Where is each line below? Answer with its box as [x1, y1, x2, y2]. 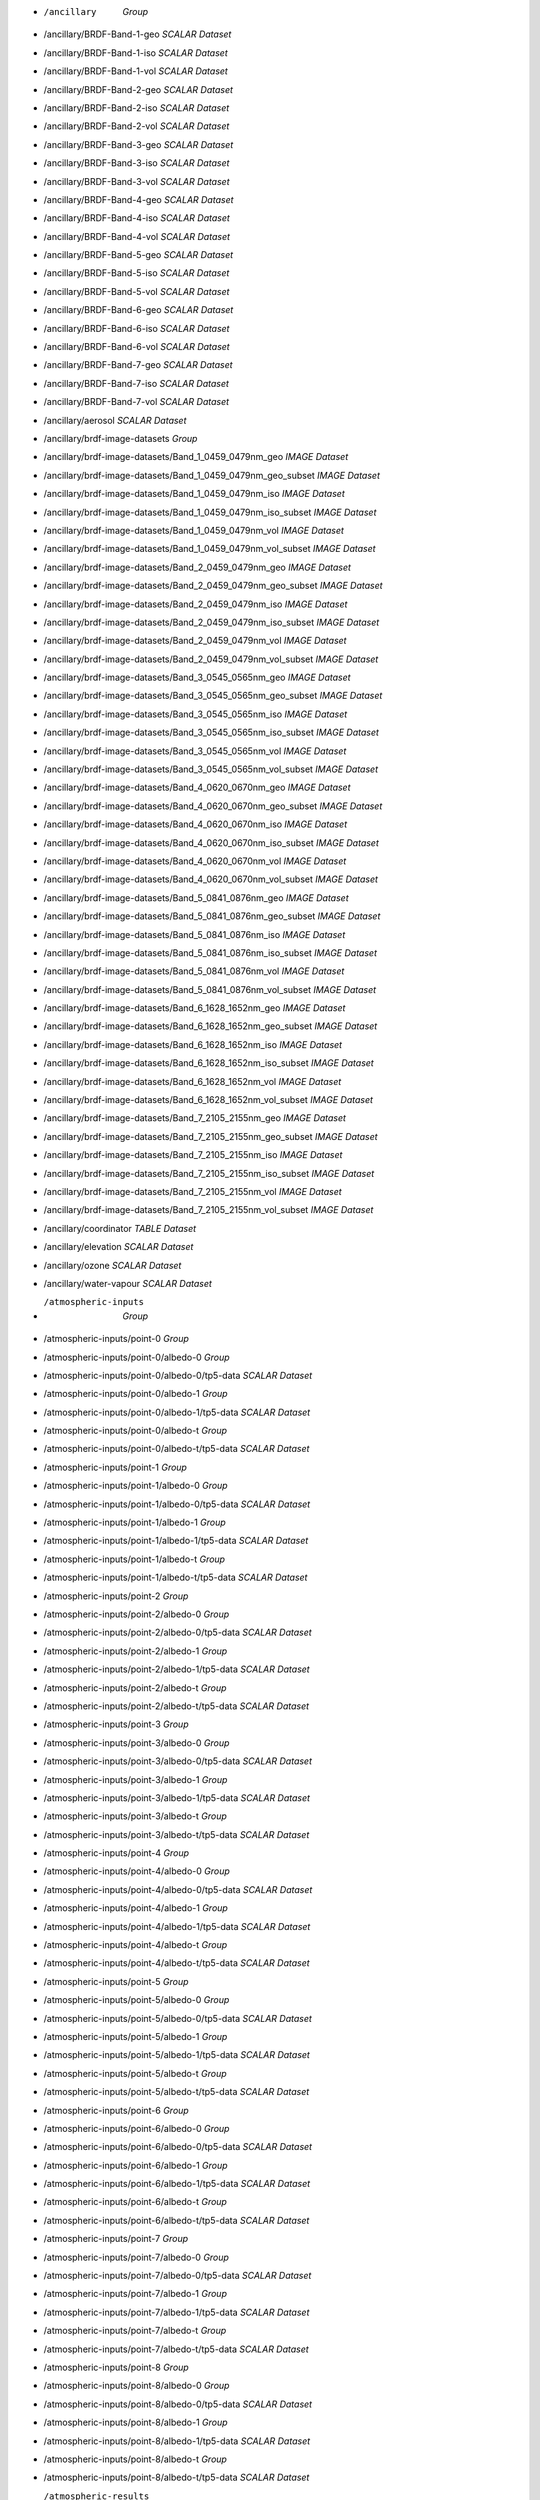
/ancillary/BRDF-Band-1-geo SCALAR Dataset [43, 28, 232, 40]
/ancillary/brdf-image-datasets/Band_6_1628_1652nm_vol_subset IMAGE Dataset [43, 1094, 374, 1106]
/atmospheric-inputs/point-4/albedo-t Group [43, 1939, 228, 1951]
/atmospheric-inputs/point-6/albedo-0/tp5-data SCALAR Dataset [43, 2141, 313, 2153]
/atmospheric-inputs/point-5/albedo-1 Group [43, 2030, 228, 2042]
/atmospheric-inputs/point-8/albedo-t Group [43, 2453, 227, 2465]
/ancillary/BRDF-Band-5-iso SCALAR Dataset [43, 267, 230, 279]
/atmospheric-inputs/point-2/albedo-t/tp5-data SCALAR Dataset [43, 1700, 310, 1712]
